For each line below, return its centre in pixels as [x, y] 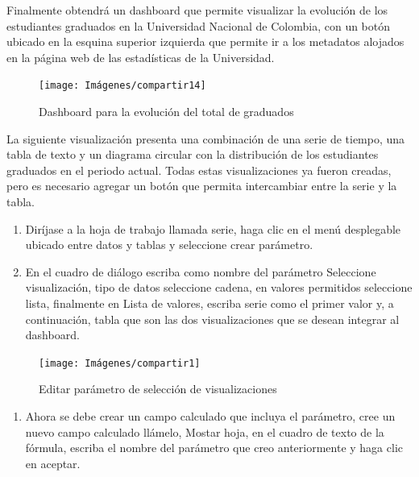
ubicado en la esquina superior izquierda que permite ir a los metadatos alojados [205, 41]
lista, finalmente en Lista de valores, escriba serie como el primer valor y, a [209, 303]
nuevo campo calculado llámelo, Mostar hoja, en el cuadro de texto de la [205, 431]
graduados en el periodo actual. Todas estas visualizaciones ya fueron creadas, [199, 170]
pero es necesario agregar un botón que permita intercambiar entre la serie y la [202, 186]
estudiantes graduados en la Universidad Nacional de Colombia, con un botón [199, 25]
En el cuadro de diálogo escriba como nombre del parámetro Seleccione [201, 271]
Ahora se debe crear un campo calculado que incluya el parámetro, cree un [210, 416]
